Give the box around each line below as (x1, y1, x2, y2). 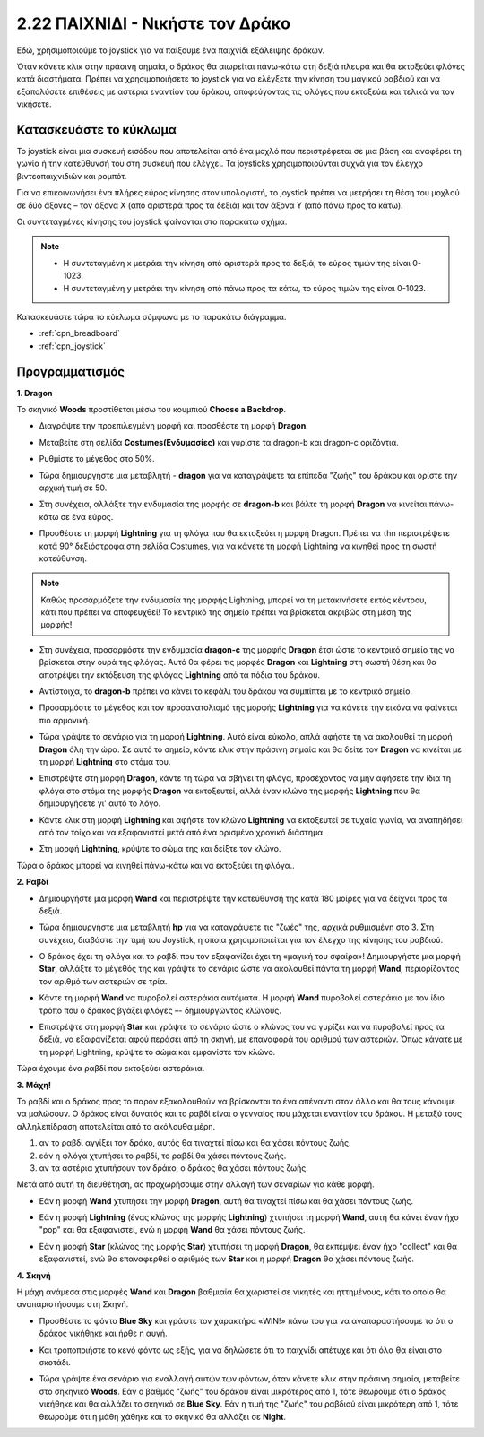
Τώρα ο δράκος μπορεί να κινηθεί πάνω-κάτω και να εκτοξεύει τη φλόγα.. (16, 860, 295, 870)
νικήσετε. (16, 99, 53, 109)
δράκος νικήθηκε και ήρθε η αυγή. (39, 1328, 168, 1339)
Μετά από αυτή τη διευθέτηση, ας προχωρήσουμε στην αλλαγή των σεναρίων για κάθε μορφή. (16, 1179, 376, 1190)
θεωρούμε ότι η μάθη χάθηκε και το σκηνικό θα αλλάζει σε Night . (39, 1411, 287, 1422)
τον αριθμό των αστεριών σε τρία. (39, 975, 168, 986)
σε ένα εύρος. (60, 511, 114, 522)
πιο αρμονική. (39, 714, 91, 725)
